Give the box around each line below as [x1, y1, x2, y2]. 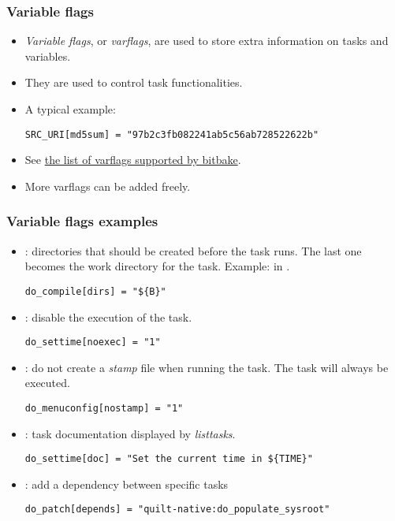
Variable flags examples [6, 211, 158, 231]
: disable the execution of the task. [24, 308, 192, 325]
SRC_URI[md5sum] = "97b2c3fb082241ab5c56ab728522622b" [24, 128, 319, 140]
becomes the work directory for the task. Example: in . [24, 258, 290, 274]
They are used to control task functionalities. [24, 74, 243, 91]
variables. [24, 47, 71, 64]
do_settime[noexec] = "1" [24, 337, 161, 348]
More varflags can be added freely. [24, 177, 191, 194]
